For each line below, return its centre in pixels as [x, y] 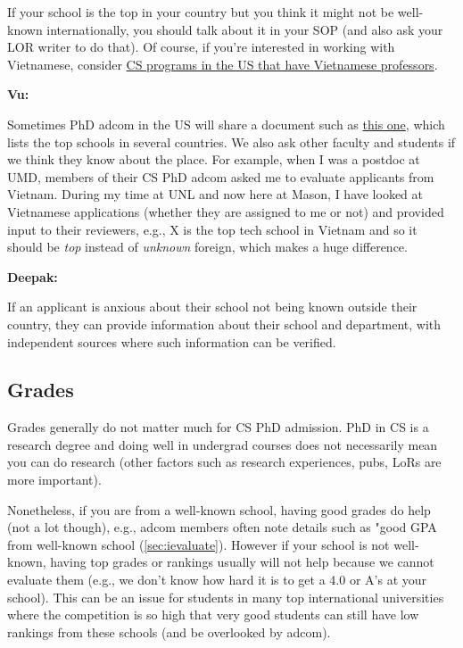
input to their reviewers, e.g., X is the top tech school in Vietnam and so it [212, 229]
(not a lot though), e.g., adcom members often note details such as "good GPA [222, 527]
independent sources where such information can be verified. [172, 341]
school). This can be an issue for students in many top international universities [226, 597]
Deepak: [33, 276]
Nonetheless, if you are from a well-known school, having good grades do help [219, 509]
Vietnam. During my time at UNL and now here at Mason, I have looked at [215, 194]
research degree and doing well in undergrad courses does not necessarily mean [223, 444]
